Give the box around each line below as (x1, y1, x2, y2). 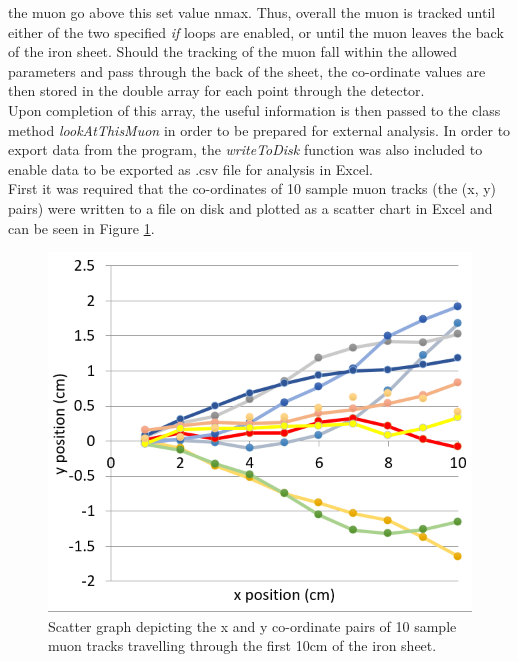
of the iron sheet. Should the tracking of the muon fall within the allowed (8, 41, 457, 62)
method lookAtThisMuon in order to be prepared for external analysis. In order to (8, 119, 511, 140)
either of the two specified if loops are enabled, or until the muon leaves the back (8, 21, 504, 42)
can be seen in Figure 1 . (8, 217, 155, 238)
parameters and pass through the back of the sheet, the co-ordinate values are (8, 60, 486, 81)
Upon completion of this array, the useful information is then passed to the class (8, 99, 501, 120)
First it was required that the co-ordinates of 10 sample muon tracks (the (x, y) (8, 178, 497, 199)
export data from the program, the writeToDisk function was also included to (8, 139, 483, 160)
